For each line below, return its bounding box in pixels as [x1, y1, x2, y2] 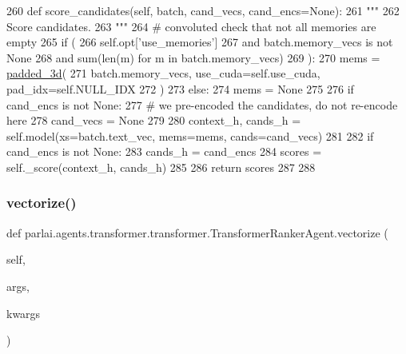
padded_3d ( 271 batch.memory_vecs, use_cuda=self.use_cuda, [6, 65, 320, 82]
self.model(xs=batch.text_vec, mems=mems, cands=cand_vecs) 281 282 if [6, 127, 374, 144]
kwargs [6, 304, 41, 321]
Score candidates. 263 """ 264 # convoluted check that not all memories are [6, 18, 376, 34]
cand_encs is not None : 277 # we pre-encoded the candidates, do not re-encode [6, 96, 398, 113]
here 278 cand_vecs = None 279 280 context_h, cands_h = [6, 112, 301, 129]
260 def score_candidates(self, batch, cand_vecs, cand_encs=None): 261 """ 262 [6, 2, 400, 18]
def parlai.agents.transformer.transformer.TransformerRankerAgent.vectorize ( [6, 224, 388, 241]
